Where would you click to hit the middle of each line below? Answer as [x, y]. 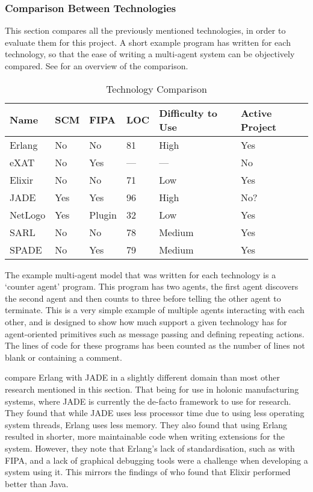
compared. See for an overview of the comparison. [97, 66]
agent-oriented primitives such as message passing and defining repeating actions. [155, 333]
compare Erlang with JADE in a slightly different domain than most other [142, 377]
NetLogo [28, 214]
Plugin [103, 214]
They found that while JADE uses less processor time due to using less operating [155, 413]
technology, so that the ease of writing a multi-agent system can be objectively [150, 54]
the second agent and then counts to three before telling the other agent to [143, 298]
